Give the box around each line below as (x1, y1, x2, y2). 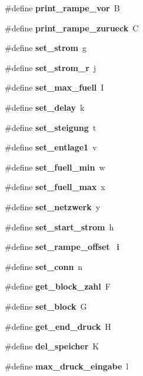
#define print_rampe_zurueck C (5, 21, 139, 34)
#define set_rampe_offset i (5, 240, 119, 253)
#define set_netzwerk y (5, 200, 101, 213)
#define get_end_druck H (5, 320, 111, 332)
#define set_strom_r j (5, 61, 97, 73)
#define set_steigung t (5, 121, 97, 133)
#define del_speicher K (5, 340, 99, 352)
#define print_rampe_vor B (5, 2, 120, 14)
